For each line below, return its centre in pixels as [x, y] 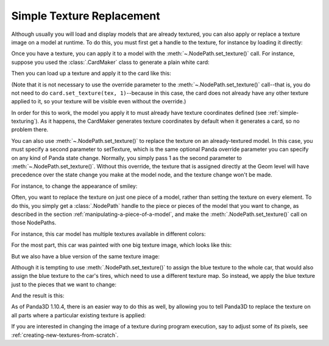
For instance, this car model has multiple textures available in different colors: [109, 234]
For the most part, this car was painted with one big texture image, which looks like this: [122, 245]
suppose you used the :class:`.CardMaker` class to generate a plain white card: [110, 62]
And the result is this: [38, 296]
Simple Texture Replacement [86, 16]
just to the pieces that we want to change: [64, 284]
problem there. [30, 130]
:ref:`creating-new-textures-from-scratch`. [65, 335]
